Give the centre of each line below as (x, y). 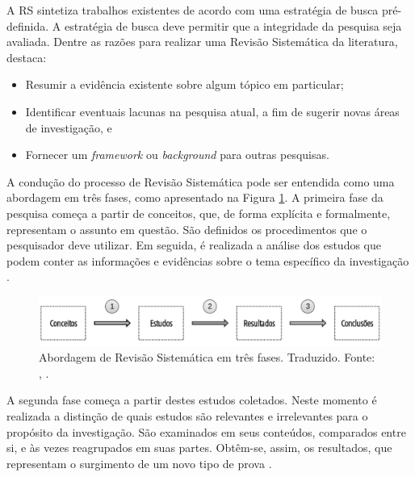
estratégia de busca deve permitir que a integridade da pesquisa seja (233, 25)
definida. (28, 25)
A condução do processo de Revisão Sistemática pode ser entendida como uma (201, 181)
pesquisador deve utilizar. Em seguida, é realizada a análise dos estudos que (194, 245)
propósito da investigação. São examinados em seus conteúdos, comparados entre (206, 431)
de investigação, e (69, 127)
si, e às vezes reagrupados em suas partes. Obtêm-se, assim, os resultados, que (199, 448)
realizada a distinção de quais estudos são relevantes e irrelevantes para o (187, 415)
